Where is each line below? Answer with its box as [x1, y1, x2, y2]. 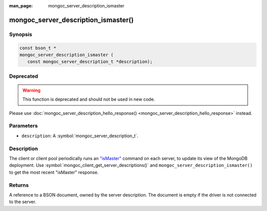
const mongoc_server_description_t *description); [27, 59, 153, 64]
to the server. [9, 199, 37, 205]
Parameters [9, 122, 38, 129]
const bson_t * [19, 45, 56, 51]
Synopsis [9, 31, 32, 38]
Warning [22, 87, 41, 93]
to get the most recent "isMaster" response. [9, 169, 99, 175]
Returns [9, 181, 29, 188]
